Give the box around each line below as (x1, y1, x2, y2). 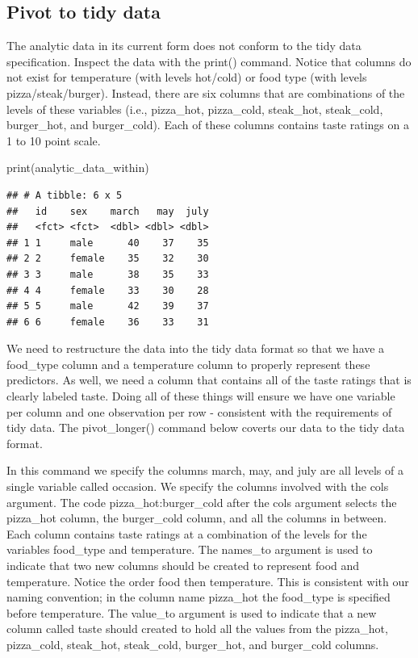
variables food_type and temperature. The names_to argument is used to (6, 541, 373, 558)
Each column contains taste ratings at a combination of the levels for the (6, 525, 367, 542)
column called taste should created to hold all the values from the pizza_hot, (6, 620, 388, 637)
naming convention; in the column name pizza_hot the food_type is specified (6, 589, 391, 606)
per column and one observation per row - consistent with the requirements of (6, 403, 392, 420)
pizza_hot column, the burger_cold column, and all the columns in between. (6, 509, 387, 526)
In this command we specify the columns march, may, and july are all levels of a (6, 462, 403, 479)
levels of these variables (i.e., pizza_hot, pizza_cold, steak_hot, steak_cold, (6, 100, 383, 117)
